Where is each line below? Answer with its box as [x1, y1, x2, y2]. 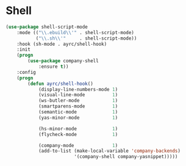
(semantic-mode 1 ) [38, 109, 118, 115]
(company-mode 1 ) [38, 142, 118, 148]
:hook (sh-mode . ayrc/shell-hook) [16, 41, 107, 47]
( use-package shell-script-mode [5, 24, 88, 30]
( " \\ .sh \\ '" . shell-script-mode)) [35, 35, 137, 41]
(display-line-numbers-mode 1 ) [38, 86, 118, 92]
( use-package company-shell [27, 58, 99, 64]
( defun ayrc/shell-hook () [27, 81, 94, 87]
